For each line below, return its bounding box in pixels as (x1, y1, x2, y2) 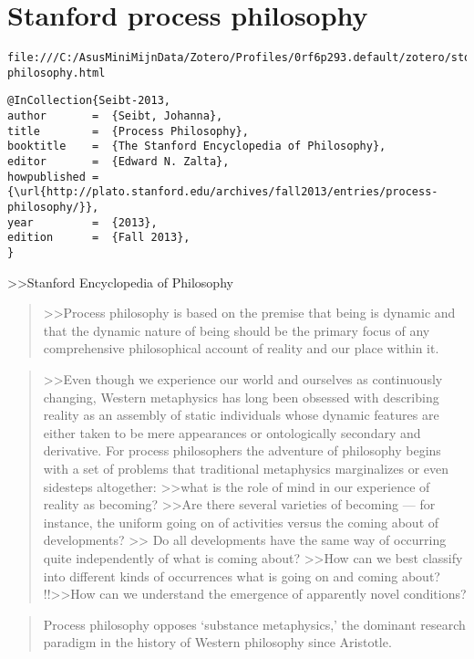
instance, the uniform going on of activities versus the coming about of (43, 512, 439, 531)
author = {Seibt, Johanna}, (7, 110, 223, 123)
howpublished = (7, 170, 99, 183)
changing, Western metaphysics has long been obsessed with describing (43, 387, 439, 406)
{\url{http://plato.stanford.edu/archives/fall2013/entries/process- (7, 185, 438, 199)
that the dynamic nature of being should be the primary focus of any (43, 320, 430, 340)
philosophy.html (7, 66, 106, 79)
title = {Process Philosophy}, (7, 124, 249, 138)
